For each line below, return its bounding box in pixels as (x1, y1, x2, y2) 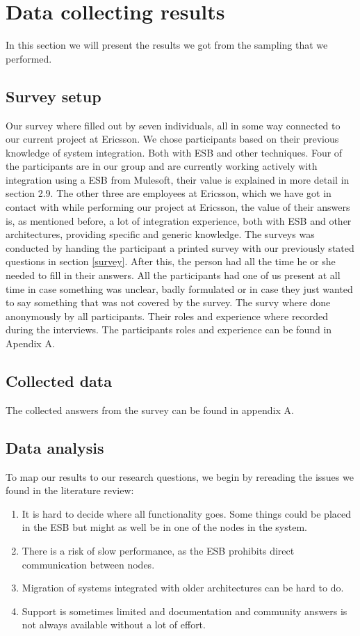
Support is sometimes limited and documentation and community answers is (22, 603, 347, 618)
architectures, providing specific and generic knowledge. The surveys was (6, 227, 315, 241)
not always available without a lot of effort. (22, 617, 206, 632)
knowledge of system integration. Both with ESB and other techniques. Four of (6, 145, 343, 159)
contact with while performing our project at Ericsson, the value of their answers (6, 200, 350, 214)
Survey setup (6, 85, 101, 106)
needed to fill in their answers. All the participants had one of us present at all (6, 268, 341, 283)
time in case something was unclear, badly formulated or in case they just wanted (6, 281, 353, 296)
